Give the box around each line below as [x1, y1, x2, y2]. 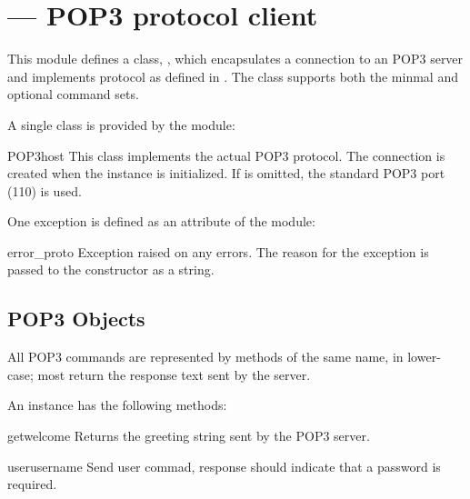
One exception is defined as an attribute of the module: [7, 212, 315, 231]
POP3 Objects [7, 304, 145, 333]
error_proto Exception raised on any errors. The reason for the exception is [7, 242, 429, 261]
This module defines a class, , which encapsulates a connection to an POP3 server [7, 49, 464, 68]
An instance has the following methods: [7, 395, 227, 414]
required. [7, 474, 57, 494]
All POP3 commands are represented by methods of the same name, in [7, 347, 404, 366]
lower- [407, 347, 441, 366]
